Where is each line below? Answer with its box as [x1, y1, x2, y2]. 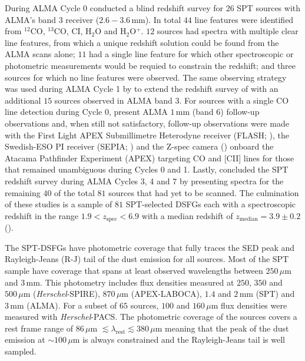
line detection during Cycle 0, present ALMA [5, 105, 168, 118]
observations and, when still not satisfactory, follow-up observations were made [5, 117, 289, 129]
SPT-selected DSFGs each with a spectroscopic [125, 198, 296, 210]
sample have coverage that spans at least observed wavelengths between [5, 264, 263, 276]
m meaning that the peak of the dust [155, 322, 289, 334]
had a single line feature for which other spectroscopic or [89, 48, 294, 60]
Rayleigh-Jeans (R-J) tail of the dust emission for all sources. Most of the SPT [5, 253, 289, 265]
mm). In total [131, 13, 181, 25]
